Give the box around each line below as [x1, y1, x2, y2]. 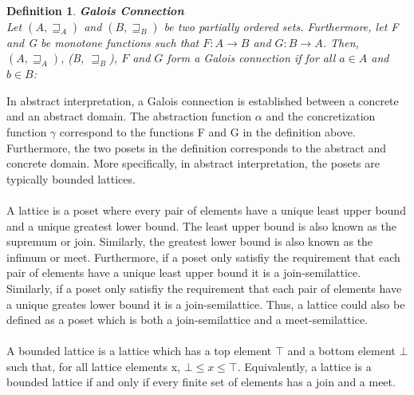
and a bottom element [287, 342, 396, 359]
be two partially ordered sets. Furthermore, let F [164, 18, 399, 34]
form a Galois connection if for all [167, 49, 336, 66]
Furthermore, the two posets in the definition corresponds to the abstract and [6, 139, 387, 156]
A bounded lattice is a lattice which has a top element [6, 342, 272, 359]
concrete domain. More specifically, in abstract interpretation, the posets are [6, 155, 380, 172]
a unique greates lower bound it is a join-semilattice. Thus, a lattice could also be [6, 295, 405, 312]
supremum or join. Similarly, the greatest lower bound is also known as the [6, 233, 373, 250]
